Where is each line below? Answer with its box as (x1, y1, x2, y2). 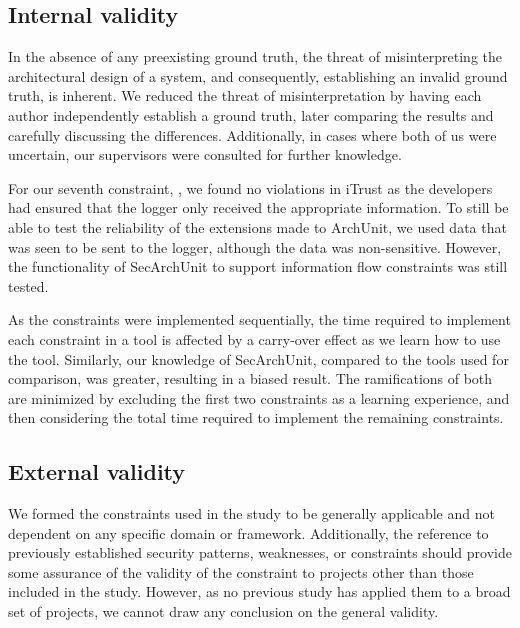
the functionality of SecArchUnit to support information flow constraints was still (8, 256, 508, 277)
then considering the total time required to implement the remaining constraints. (8, 407, 504, 428)
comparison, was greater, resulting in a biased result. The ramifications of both (8, 368, 493, 389)
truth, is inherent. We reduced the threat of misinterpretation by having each (8, 85, 482, 106)
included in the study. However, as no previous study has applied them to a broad (8, 581, 511, 602)
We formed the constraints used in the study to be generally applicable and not (8, 503, 495, 524)
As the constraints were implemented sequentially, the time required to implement (8, 309, 511, 330)
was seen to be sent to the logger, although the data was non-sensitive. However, (8, 236, 502, 257)
